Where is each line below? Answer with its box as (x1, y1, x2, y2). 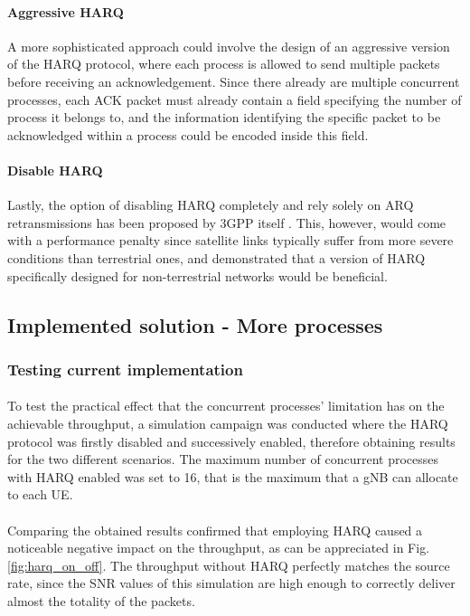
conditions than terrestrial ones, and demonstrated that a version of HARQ (7, 248, 426, 267)
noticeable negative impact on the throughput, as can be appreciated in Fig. (7, 538, 430, 557)
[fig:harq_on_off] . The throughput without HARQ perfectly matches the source (7, 555, 450, 574)
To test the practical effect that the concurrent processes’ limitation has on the (7, 396, 445, 415)
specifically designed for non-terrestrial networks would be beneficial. (7, 266, 388, 285)
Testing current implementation (7, 357, 243, 380)
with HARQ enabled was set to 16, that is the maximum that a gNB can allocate (7, 467, 458, 486)
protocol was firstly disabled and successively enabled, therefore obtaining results (7, 431, 456, 450)
